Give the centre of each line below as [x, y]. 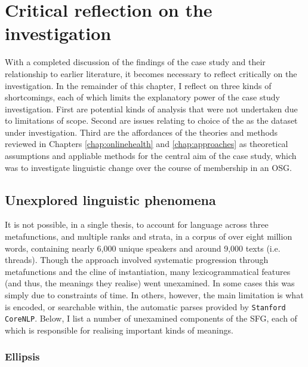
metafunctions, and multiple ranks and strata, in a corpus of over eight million [149, 236]
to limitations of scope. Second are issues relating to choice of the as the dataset [151, 120]
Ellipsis [22, 357]
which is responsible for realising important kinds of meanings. [119, 330]
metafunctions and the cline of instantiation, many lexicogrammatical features [148, 271]
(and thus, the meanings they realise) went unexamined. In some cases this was [150, 283]
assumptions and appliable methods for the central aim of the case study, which [151, 156]
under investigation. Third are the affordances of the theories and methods [141, 132]
